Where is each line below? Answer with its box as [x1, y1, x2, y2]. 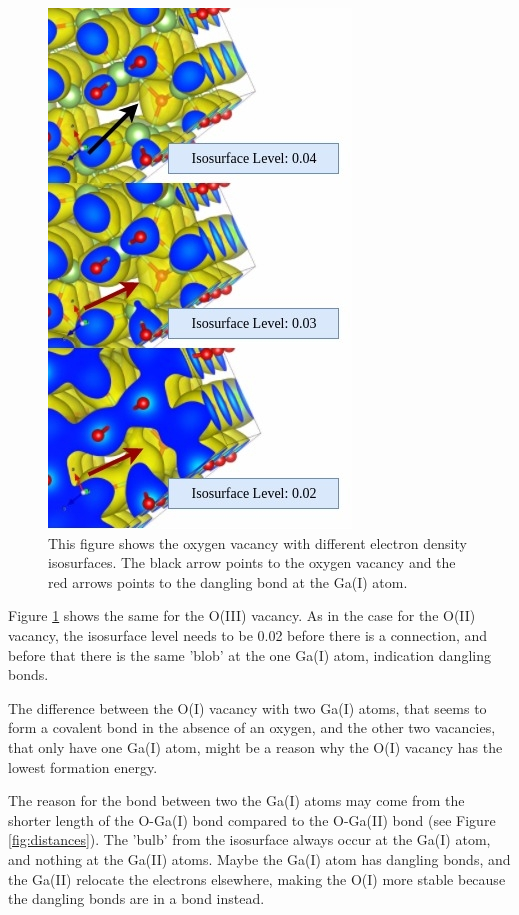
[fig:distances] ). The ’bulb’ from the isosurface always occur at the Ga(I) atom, [8, 829, 491, 850]
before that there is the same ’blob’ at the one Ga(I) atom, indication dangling [8, 644, 491, 665]
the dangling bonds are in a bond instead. [8, 888, 265, 909]
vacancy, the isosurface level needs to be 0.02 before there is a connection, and [8, 624, 488, 645]
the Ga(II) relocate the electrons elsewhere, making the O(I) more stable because [8, 868, 506, 889]
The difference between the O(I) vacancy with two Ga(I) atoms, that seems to [8, 697, 487, 718]
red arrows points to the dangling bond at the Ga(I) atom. [48, 571, 408, 592]
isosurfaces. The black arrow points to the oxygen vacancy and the [48, 552, 456, 573]
